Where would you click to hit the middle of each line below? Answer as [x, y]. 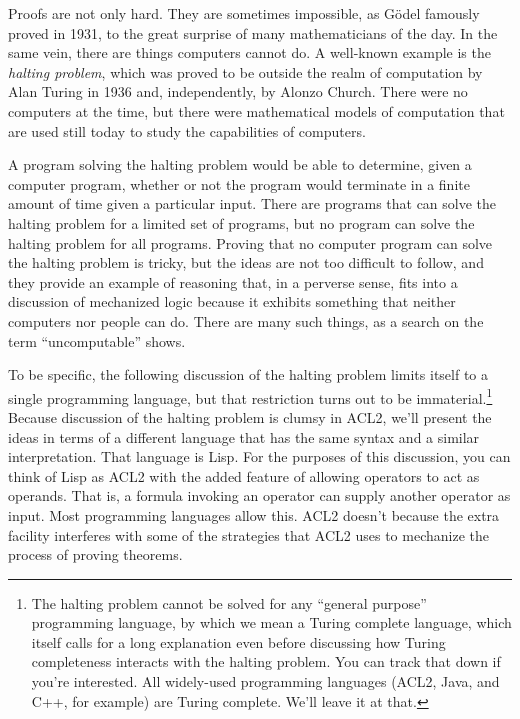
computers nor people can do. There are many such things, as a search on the [246, 320]
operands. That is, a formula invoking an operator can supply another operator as [259, 495]
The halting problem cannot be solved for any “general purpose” [229, 602]
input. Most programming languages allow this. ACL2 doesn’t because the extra [254, 514]
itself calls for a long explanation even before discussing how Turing [238, 641]
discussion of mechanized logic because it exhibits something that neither [232, 301]
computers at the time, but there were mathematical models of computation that [256, 110]
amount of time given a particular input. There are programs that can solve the [252, 203]
